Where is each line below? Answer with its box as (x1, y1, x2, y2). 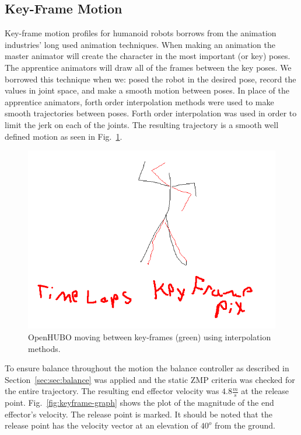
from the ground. (215, 419, 275, 431)
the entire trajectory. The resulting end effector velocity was (5, 385, 219, 397)
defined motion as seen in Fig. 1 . (5, 130, 123, 142)
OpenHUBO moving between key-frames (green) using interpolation (28, 331, 271, 343)
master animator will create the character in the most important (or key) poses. (5, 50, 290, 62)
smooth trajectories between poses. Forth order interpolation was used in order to (5, 107, 297, 119)
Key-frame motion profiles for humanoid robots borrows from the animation (5, 27, 276, 39)
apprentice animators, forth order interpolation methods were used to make (5, 95, 274, 108)
